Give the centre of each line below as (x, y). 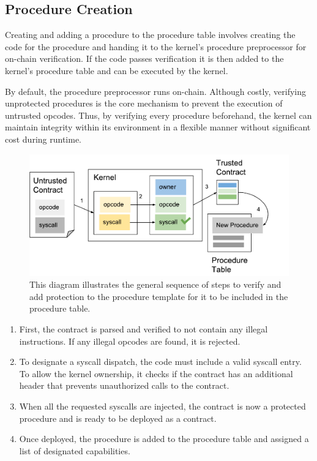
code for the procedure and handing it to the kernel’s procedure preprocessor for (156, 46)
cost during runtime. (43, 139)
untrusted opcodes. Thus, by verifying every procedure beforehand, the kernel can (158, 115)
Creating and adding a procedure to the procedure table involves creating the (150, 35)
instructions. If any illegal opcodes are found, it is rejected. (130, 341)
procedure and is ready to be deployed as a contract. (118, 418)
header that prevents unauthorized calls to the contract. (124, 385)
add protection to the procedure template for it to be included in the (159, 296)
